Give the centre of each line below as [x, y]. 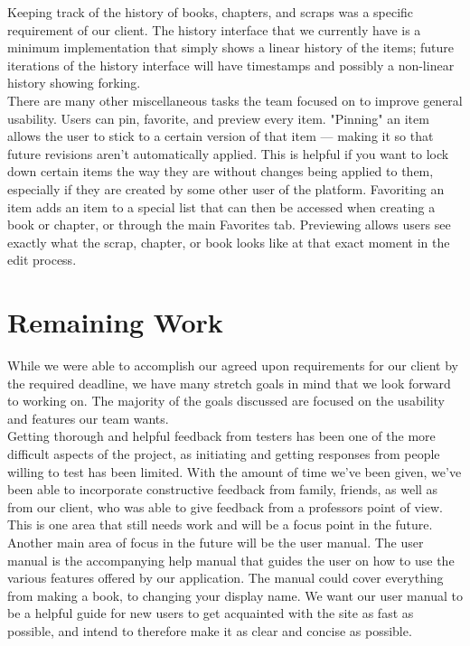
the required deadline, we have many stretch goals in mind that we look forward [229, 383]
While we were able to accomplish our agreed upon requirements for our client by [233, 365]
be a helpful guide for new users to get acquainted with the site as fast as [211, 613]
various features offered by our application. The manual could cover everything [226, 578]
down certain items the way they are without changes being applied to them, [221, 171]
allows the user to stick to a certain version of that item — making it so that [221, 136]
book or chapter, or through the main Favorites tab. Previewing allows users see [229, 225]
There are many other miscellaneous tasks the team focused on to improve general [235, 100]
